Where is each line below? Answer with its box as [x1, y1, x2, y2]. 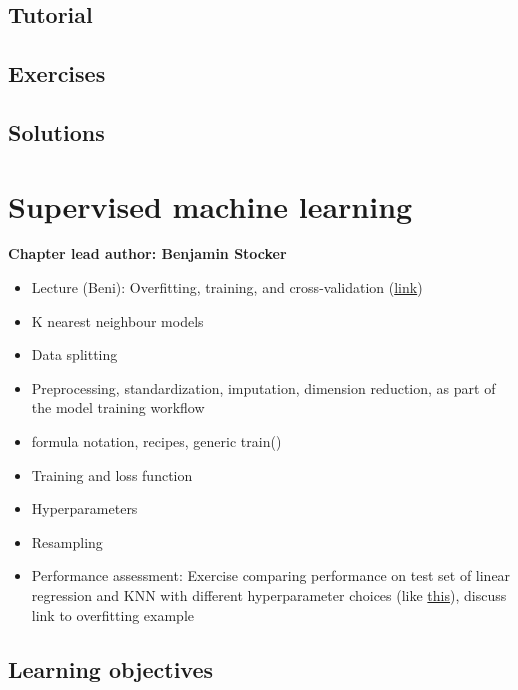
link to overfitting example [31, 604, 195, 625]
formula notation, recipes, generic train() [31, 431, 282, 452]
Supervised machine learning [8, 185, 413, 226]
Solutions [8, 116, 105, 147]
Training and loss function [31, 464, 193, 485]
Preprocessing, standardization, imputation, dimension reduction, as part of [31, 377, 496, 398]
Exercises [8, 58, 106, 89]
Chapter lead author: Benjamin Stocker [8, 243, 287, 264]
